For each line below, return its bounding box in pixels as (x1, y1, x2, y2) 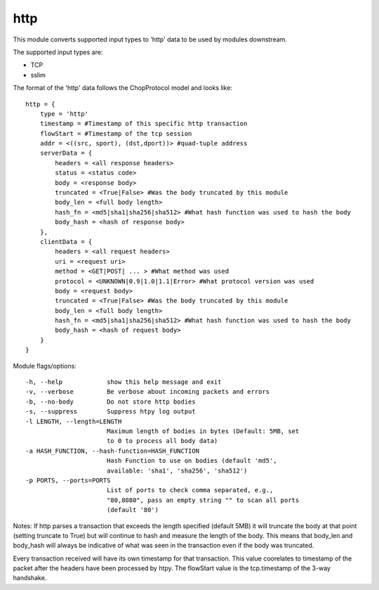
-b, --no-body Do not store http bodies (25, 397, 196, 406)
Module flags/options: (13, 361, 77, 370)
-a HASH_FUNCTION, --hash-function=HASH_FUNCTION (25, 447, 200, 455)
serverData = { (39, 149, 93, 158)
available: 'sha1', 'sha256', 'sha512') (106, 466, 248, 475)
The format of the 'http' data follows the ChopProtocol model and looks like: (13, 84, 233, 92)
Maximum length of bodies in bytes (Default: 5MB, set (106, 428, 300, 435)
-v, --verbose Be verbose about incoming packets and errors (25, 387, 270, 396)
